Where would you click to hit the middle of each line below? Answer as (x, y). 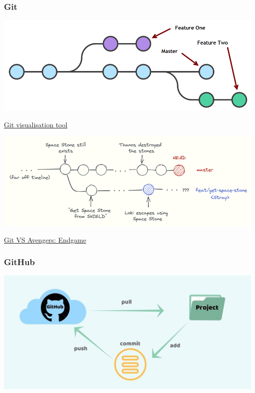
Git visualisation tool (36, 124)
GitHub (19, 261)
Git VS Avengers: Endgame (45, 240)
